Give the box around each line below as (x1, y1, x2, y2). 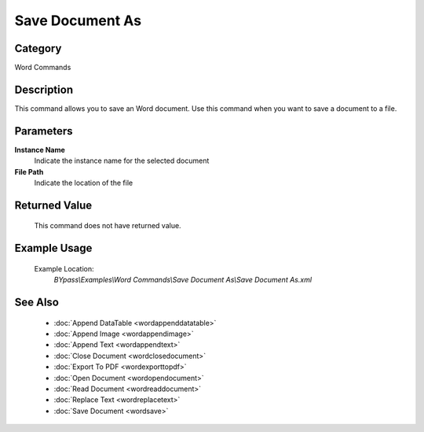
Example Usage (14, 242, 93, 255)
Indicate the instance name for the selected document (34, 156, 210, 165)
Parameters (14, 124, 73, 138)
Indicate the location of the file (34, 178, 133, 188)
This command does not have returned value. (34, 221, 181, 231)
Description (14, 83, 74, 96)
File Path (14, 167, 44, 176)
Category (14, 42, 62, 55)
